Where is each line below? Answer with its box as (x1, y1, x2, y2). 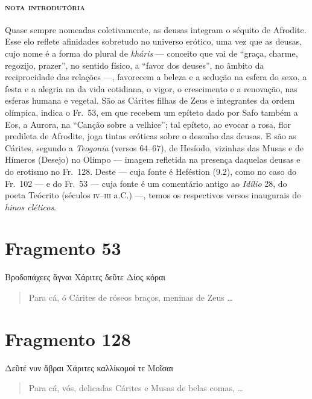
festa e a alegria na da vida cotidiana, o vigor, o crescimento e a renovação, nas (5, 82, 298, 95)
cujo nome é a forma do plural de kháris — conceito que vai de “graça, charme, (5, 46, 298, 59)
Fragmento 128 (5, 326, 131, 351)
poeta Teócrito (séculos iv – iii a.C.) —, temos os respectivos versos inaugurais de (5, 189, 301, 201)
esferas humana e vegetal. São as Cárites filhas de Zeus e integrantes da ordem (5, 94, 295, 107)
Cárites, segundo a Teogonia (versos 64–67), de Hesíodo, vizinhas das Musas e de (5, 141, 304, 154)
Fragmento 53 (5, 236, 121, 260)
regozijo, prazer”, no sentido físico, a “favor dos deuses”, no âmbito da (5, 58, 264, 71)
